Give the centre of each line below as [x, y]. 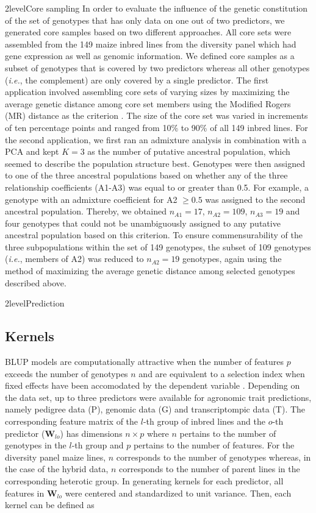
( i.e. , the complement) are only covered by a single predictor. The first [137, 80]
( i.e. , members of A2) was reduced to [74, 259]
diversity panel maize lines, [56, 457]
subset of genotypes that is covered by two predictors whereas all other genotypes [157, 67]
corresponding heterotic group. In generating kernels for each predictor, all [144, 480]
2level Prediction [35, 303]
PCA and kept [32, 151]
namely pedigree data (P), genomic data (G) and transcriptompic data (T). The [155, 409]
